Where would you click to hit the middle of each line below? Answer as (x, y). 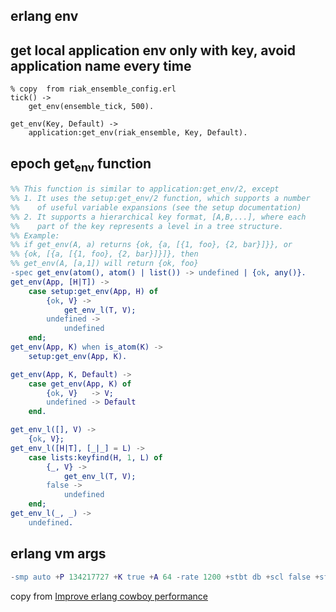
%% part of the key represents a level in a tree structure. (147, 226)
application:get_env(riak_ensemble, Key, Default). (138, 133)
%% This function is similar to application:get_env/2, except (145, 189)
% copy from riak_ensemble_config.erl (93, 89)
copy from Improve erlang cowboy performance (109, 596)
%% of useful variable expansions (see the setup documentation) (156, 207)
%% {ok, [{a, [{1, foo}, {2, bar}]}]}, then (104, 254)
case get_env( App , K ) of (80, 384)
